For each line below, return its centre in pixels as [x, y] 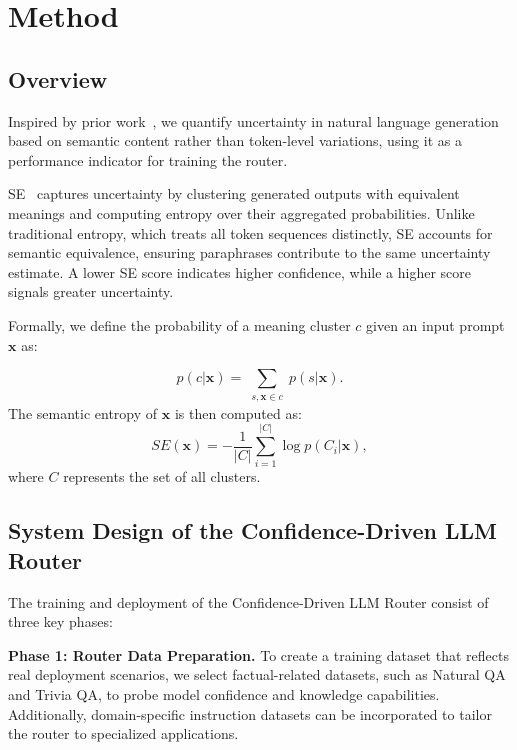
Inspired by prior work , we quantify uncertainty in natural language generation [253, 120]
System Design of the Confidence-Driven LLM [252, 530]
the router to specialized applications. [123, 733]
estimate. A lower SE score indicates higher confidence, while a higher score [240, 271]
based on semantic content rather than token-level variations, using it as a [235, 140]
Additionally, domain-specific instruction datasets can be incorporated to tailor [250, 713]
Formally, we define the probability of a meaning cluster [179, 324]
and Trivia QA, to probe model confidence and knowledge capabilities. [224, 693]
